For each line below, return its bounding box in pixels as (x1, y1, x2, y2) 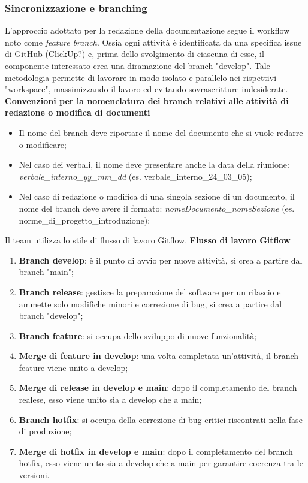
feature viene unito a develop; (19, 361, 128, 373)
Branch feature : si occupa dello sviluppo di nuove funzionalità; (19, 329, 257, 342)
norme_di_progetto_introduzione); (19, 213, 150, 226)
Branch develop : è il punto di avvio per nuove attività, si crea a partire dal (19, 253, 303, 266)
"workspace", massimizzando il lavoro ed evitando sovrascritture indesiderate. (5, 83, 288, 95)
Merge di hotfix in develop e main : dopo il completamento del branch (19, 445, 293, 457)
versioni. (19, 469, 50, 481)
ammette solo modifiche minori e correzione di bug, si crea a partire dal (19, 297, 282, 310)
